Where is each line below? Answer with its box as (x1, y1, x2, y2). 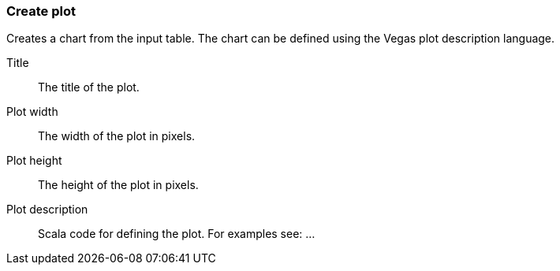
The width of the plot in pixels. (38, 129, 196, 143)
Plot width (6, 105, 58, 119)
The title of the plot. (38, 80, 140, 95)
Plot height (6, 154, 62, 168)
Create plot (6, 3, 76, 19)
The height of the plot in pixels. (38, 178, 199, 192)
